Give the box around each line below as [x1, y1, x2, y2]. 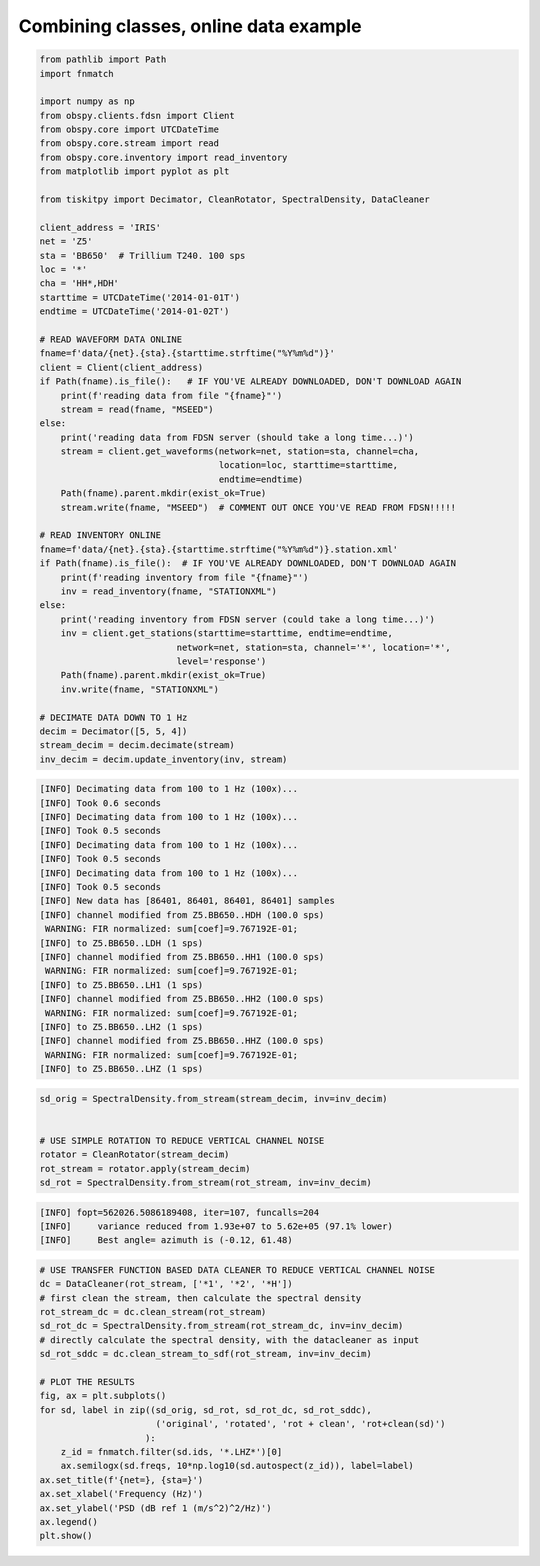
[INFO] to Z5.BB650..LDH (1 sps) [39, 937, 204, 949]
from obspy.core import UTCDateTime [39, 124, 220, 135]
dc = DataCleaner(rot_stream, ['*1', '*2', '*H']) [39, 1278, 294, 1290]
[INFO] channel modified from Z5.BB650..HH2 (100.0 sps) [39, 993, 325, 1005]
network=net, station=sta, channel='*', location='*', [176, 641, 452, 653]
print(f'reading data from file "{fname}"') [60, 390, 283, 401]
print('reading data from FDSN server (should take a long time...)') [60, 431, 415, 443]
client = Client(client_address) [39, 361, 204, 373]
